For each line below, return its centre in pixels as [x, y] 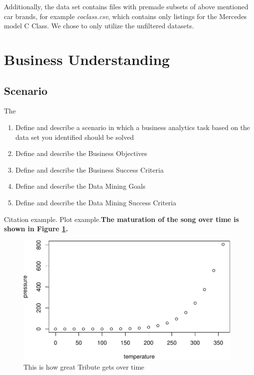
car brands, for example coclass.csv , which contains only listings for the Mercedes [126, 16]
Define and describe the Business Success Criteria [89, 169]
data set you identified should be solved [74, 137]
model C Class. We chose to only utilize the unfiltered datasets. [99, 26]
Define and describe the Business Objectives [81, 153]
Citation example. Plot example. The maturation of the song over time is [122, 219]
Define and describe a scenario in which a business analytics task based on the [133, 127]
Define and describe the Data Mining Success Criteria [96, 202]
